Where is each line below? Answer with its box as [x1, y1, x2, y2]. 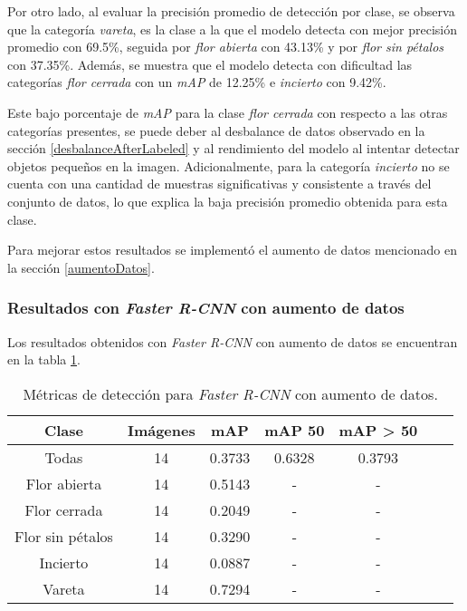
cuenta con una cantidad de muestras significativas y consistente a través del [7, 174, 432, 193]
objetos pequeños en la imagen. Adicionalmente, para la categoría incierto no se [7, 156, 450, 175]
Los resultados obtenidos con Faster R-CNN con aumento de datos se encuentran [7, 332, 458, 351]
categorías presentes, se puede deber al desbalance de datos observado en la [7, 121, 425, 140]
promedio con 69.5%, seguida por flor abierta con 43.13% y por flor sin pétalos [7, 37, 444, 56]
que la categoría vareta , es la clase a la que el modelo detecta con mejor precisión [7, 19, 457, 38]
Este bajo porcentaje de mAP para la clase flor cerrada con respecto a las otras [7, 102, 448, 121]
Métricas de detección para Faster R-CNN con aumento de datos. [23, 383, 438, 404]
